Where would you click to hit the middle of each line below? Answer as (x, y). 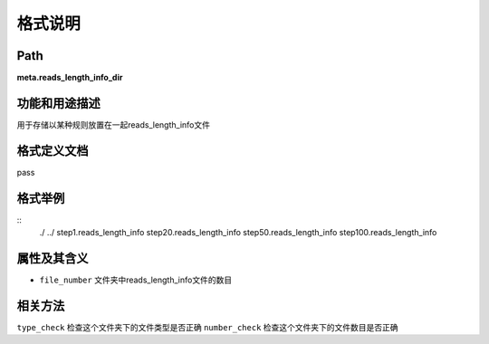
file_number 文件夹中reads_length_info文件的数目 (136, 280)
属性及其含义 (53, 258)
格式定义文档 (53, 151)
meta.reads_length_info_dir (70, 78)
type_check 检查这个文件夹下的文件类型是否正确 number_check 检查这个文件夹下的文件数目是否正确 (207, 327)
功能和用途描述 (58, 103)
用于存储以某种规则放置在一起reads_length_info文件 (113, 124)
